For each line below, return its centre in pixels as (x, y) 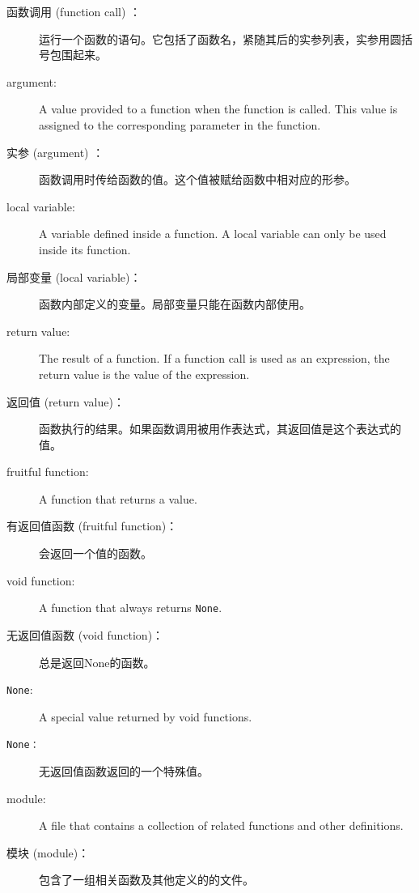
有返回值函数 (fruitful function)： (92, 526)
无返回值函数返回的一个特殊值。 (124, 771)
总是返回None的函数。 (97, 662)
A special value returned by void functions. (146, 716)
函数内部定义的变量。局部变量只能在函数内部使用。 (175, 304)
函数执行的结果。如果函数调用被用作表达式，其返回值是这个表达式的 (220, 429)
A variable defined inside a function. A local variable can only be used (213, 234)
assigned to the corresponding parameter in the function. (180, 124)
